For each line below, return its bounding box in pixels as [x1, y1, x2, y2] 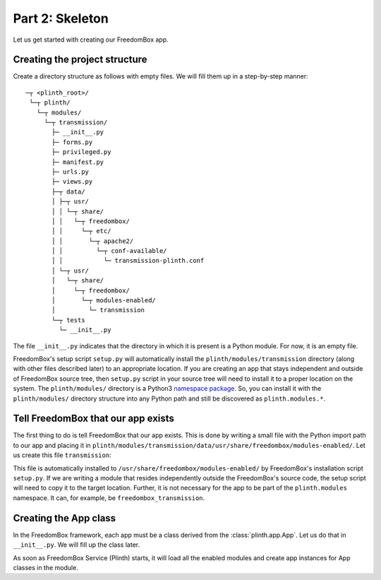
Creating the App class [13, 512, 116, 524]
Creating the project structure [13, 54, 147, 66]
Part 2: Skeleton [13, 11, 109, 26]
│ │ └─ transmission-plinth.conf [52, 256, 205, 265]
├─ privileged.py [52, 148, 111, 156]
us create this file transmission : [13, 451, 112, 459]
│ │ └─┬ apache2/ [52, 237, 134, 245]
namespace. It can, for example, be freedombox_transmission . [13, 493, 205, 502]
